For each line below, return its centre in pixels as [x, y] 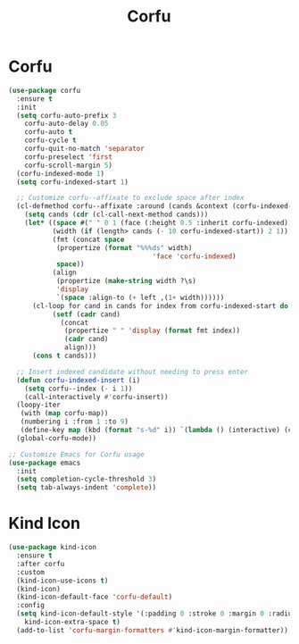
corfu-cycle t [50, 140]
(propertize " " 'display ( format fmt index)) [153, 331]
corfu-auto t [49, 132]
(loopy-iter [39, 405]
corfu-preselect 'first [69, 157]
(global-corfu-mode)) [57, 438]
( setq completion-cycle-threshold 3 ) [87, 480]
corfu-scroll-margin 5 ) [69, 165]
